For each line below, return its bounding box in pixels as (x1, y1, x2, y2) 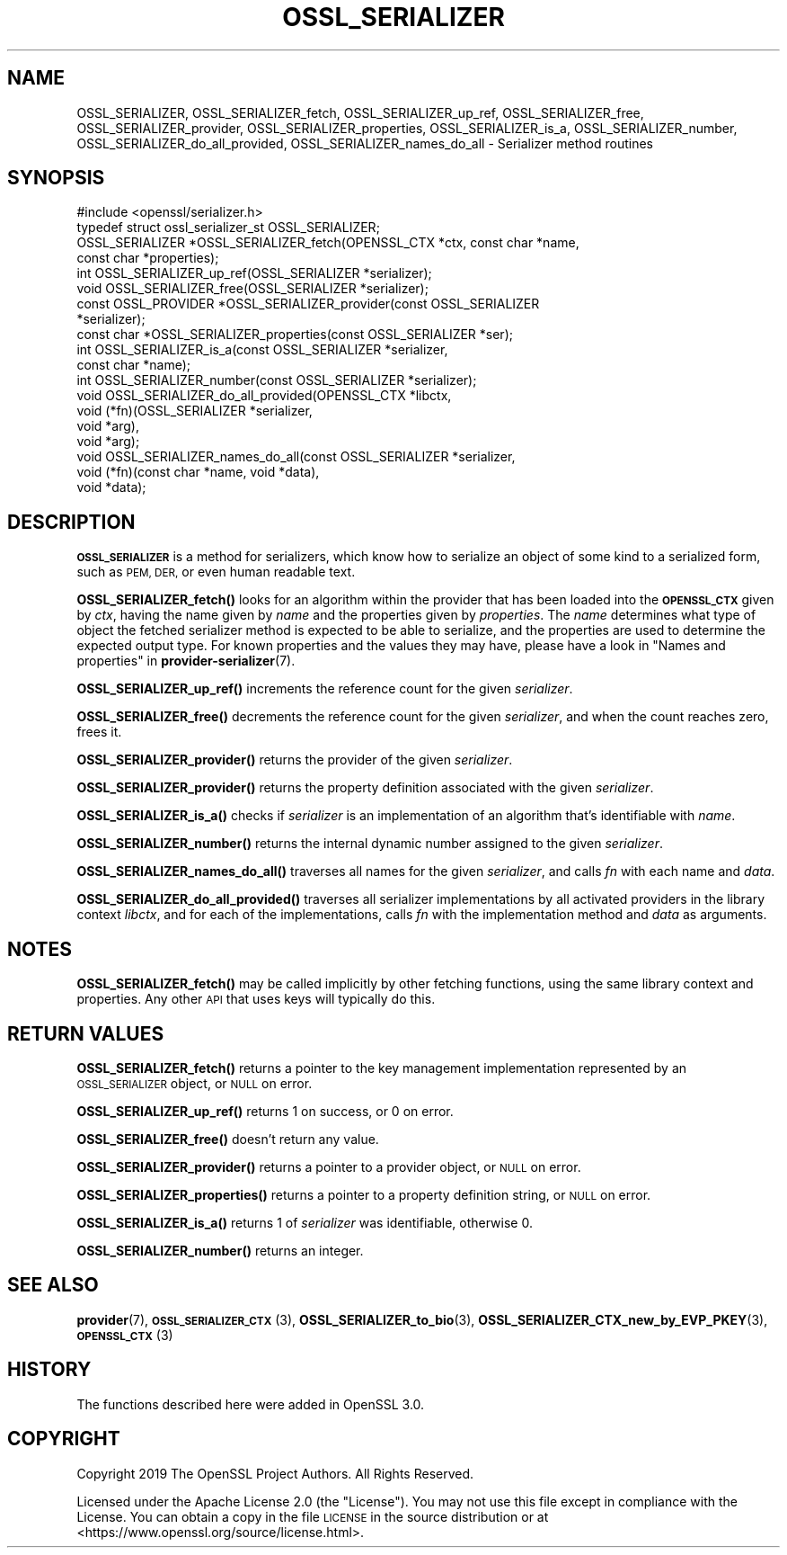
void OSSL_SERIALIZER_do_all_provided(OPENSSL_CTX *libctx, (76, 388, 452, 404)
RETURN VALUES (7, 1022, 164, 1045)
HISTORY (7, 1358, 92, 1381)
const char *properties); (76, 250, 219, 266)
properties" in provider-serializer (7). (76, 653, 296, 669)
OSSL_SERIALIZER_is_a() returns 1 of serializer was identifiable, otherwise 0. (76, 1214, 533, 1230)
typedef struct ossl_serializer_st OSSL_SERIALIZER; (76, 219, 380, 236)
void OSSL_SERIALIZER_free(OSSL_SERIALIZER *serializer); (76, 281, 429, 297)
